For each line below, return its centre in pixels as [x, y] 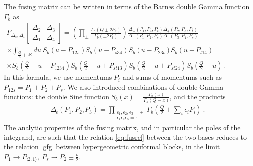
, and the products [197, 96]
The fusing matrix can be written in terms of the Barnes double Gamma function [127, 6]
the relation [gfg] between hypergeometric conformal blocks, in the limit [112, 146]
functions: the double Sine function [57, 96]
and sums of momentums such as [172, 77]
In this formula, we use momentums [58, 77]
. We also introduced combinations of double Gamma [143, 87]
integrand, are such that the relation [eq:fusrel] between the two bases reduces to [126, 137]
